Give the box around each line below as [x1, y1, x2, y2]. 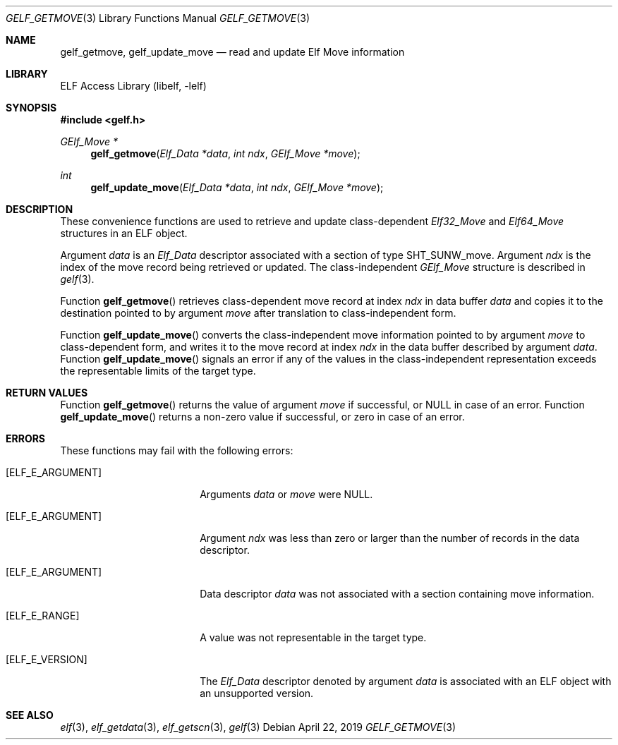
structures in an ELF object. [60, 227, 188, 239]
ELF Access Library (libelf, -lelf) [60, 80, 207, 92]
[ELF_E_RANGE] [6, 610, 80, 622]
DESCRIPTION [6, 203, 73, 215]
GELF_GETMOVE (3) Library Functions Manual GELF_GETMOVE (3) [6, 12, 310, 24]
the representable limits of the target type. [60, 365, 256, 377]
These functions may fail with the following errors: [60, 444, 293, 456]
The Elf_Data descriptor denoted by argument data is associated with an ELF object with [200, 675, 612, 687]
